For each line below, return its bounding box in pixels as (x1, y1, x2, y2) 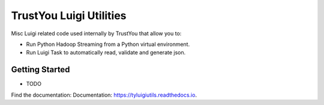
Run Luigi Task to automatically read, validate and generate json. (26, 49, 186, 56)
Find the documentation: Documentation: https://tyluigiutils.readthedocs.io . (11, 91, 197, 98)
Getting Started (11, 64, 70, 75)
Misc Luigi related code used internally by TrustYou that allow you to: (11, 30, 182, 37)
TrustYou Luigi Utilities (11, 9, 127, 22)
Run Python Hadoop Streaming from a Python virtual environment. (26, 41, 190, 48)
